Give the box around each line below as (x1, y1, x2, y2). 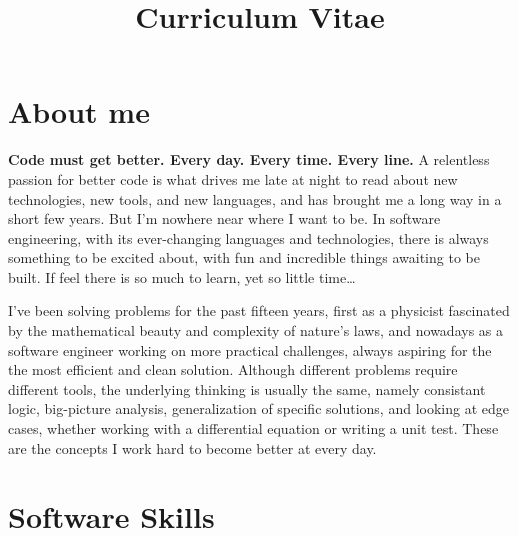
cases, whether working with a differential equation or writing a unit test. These (8, 418, 499, 439)
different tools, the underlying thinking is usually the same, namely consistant (8, 378, 486, 399)
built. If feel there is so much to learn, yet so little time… (8, 266, 356, 287)
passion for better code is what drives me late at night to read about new (8, 168, 458, 189)
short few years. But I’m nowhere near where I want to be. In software (8, 208, 441, 229)
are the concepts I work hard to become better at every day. (8, 437, 377, 458)
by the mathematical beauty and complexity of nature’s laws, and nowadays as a (8, 320, 503, 341)
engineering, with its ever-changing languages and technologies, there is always (8, 227, 489, 248)
